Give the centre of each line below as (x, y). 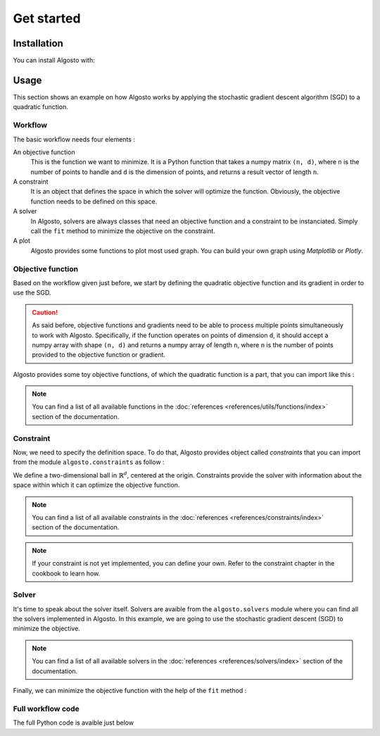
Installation (38, 43)
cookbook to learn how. (66, 573)
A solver (25, 211)
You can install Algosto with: (54, 61)
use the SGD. (32, 293)
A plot (22, 241)
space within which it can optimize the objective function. (96, 485)
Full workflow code (46, 709)
